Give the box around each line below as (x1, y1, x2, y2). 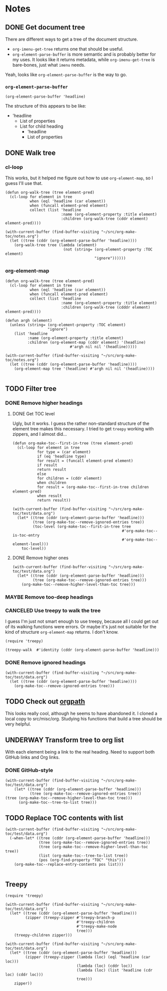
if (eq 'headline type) (37, 454, 87, 459)
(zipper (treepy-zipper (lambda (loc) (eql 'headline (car (25, 955, 151, 960)
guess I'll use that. (5, 180, 43, 186)
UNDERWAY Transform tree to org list (5, 735, 124, 744)
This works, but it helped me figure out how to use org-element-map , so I (5, 175, 153, 181)
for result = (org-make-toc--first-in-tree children (37, 484, 149, 489)
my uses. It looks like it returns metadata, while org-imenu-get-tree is (12, 57, 155, 63)
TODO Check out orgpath (5, 697, 85, 705)
